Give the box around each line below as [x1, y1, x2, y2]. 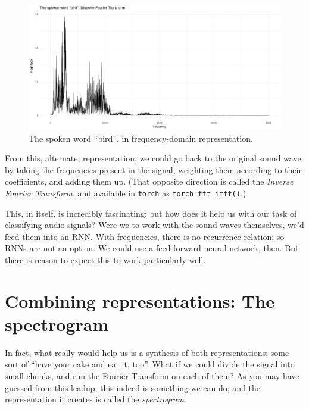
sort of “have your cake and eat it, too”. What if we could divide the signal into [5, 358, 295, 370]
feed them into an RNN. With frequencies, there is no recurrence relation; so [5, 230, 285, 242]
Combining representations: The [5, 288, 275, 313]
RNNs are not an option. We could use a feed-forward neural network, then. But [5, 242, 299, 254]
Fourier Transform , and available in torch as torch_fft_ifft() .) [5, 186, 246, 199]
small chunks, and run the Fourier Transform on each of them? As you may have [5, 370, 299, 382]
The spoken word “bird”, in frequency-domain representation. [29, 132, 253, 144]
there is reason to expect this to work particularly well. [5, 253, 206, 266]
